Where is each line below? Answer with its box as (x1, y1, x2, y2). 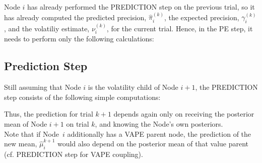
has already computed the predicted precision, (4, 12, 147, 22)
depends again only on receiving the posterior (113, 108, 254, 119)
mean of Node (4, 119, 47, 129)
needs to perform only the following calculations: (4, 33, 154, 44)
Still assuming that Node (4, 82, 81, 92)
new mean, (4, 138, 37, 149)
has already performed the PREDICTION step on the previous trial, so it (27, 2, 255, 12)
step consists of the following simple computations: (4, 91, 161, 102)
